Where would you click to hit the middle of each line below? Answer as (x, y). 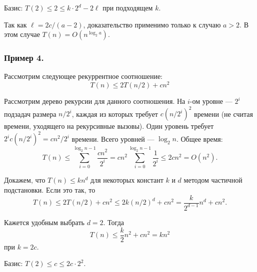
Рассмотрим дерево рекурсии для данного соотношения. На (95, 101)
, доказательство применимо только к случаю (152, 24)
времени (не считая (223, 114)
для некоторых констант (127, 180)
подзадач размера (30, 114)
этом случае (22, 34)
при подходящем (128, 7)
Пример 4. (24, 58)
